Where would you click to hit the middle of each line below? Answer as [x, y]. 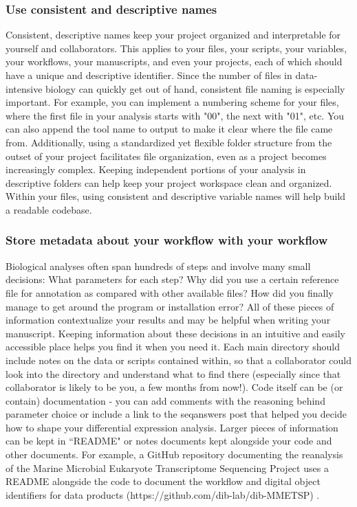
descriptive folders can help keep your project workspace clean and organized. [169, 182]
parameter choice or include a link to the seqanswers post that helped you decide [176, 414]
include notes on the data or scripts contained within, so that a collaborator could [178, 360]
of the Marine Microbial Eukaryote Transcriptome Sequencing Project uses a [167, 467]
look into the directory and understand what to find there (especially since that [173, 373]
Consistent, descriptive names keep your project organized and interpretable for [173, 35]
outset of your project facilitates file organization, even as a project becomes [166, 156]
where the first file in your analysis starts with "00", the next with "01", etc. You [175, 115]
